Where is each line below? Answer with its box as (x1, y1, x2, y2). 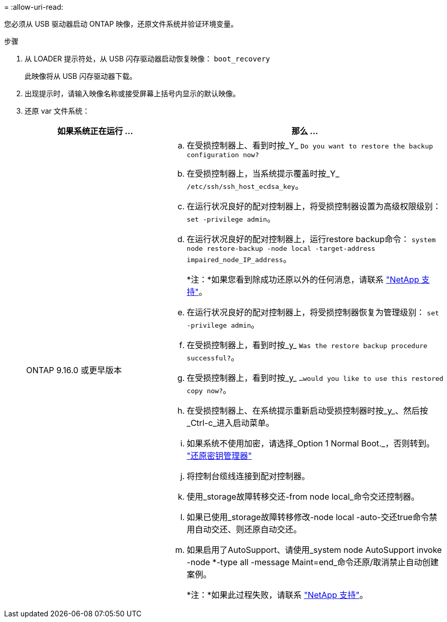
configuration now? (187, 151, 259, 159)
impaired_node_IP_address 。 (187, 254, 292, 264)
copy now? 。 (187, 385, 231, 395)
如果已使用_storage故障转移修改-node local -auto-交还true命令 (187, 512, 429, 522)
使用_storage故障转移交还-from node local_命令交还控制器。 (187, 491, 419, 502)
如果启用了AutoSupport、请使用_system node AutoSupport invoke (187, 545, 442, 555)
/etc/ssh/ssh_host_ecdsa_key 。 (187, 181, 303, 191)
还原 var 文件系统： (25, 106, 90, 115)
